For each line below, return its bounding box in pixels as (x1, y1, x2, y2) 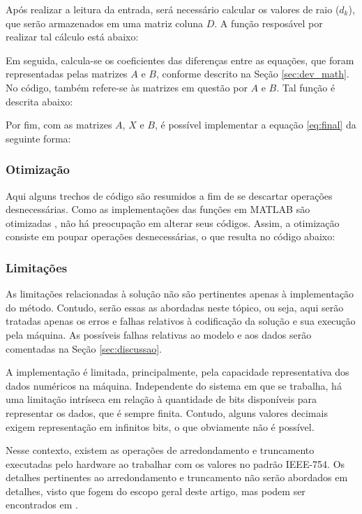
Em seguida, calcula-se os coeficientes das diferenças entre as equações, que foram (6, 52, 354, 67)
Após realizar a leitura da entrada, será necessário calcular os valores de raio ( (6, 2, 340, 16)
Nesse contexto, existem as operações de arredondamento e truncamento (6, 443, 315, 457)
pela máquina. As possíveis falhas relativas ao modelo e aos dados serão (6, 327, 312, 342)
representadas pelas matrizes (6, 66, 128, 81)
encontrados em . (6, 497, 78, 512)
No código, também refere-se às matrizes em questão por (6, 80, 248, 94)
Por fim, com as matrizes (6, 117, 112, 132)
